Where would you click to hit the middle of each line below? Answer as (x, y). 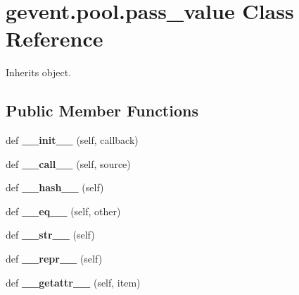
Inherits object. (39, 72)
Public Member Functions (102, 110)
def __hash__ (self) (55, 187)
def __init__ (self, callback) (72, 140)
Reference (55, 38)
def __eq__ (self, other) (63, 211)
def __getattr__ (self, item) (73, 282)
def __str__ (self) (50, 235)
